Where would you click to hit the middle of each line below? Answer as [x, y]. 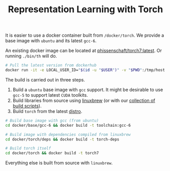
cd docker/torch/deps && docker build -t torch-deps [62, 139]
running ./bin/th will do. [31, 56]
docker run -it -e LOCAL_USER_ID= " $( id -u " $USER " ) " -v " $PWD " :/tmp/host [85, 70]
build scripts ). [27, 106]
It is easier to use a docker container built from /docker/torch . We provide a [85, 35]
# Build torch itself [28, 149]
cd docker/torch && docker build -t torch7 [52, 153]
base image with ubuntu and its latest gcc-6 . [51, 41]
